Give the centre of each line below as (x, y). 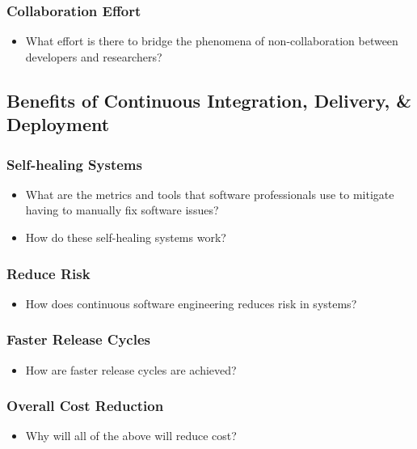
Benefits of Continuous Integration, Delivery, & (209, 100)
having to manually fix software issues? (122, 210)
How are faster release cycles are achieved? (131, 369)
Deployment (58, 124)
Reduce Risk (48, 273)
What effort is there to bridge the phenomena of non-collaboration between (212, 41)
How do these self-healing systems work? (126, 237)
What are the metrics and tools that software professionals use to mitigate (210, 194)
